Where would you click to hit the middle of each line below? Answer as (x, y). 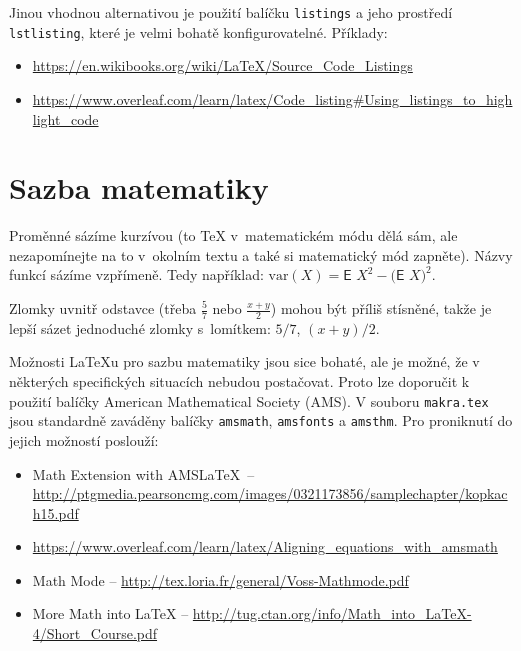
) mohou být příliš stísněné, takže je (381, 308)
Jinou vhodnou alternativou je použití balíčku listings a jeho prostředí (231, 12)
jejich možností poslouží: (84, 439)
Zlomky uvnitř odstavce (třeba (103, 308)
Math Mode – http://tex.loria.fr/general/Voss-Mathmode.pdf (220, 579)
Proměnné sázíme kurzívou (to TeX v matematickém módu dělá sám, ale (233, 235)
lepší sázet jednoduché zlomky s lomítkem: (140, 327)
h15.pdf (55, 512)
